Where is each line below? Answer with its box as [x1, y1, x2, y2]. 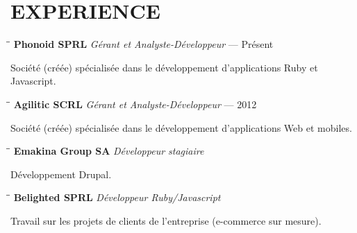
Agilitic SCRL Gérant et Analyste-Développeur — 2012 [13, 96, 257, 111]
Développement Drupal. [10, 166, 112, 181]
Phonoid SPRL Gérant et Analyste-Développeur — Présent [13, 37, 274, 51]
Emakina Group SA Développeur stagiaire [13, 144, 204, 158]
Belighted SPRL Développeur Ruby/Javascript [13, 190, 221, 205]
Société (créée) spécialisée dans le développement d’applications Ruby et [10, 60, 318, 74]
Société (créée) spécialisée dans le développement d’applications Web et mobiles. [10, 120, 352, 135]
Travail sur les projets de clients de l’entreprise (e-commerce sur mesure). [10, 213, 322, 227]
